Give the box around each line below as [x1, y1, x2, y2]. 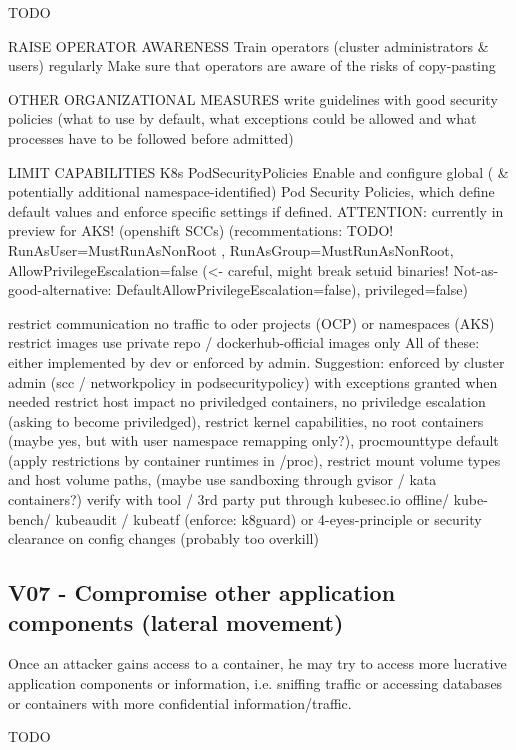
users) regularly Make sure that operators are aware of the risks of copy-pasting [8, 55, 496, 76]
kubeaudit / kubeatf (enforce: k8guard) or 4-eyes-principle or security [55, 508, 482, 529]
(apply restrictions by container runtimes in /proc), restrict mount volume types [8, 449, 501, 470]
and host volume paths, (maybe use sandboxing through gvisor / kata [8, 469, 437, 490]
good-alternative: [8, 279, 112, 300]
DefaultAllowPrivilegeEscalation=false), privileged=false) [116, 279, 468, 300]
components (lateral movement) [8, 606, 344, 637]
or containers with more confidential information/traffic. [8, 692, 352, 713]
